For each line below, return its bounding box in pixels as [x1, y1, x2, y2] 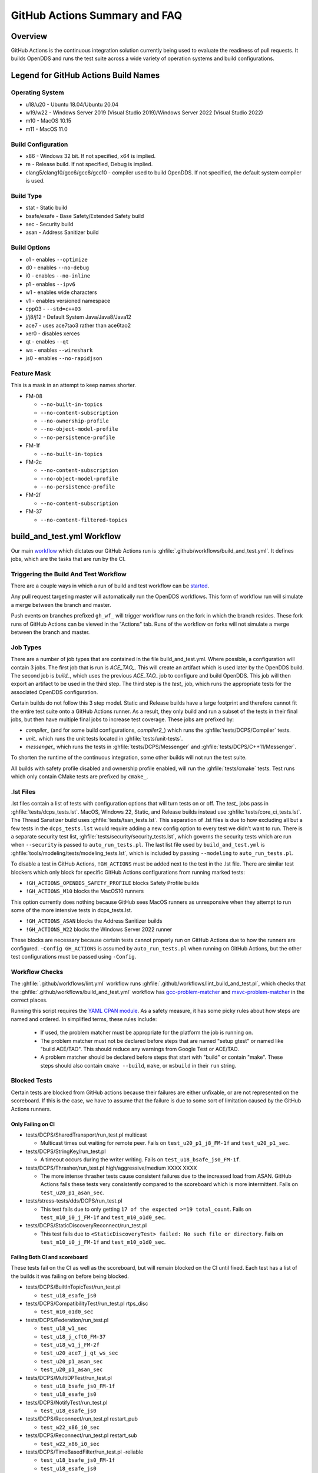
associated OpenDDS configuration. [11, 688, 98, 695]
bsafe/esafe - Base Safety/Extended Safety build [25, 212, 144, 219]
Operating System [11, 88, 64, 97]
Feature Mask [11, 369, 51, 377]
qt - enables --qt [25, 338, 69, 345]
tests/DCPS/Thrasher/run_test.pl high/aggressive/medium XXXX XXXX [25, 1164, 197, 1171]
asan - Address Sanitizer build [25, 229, 99, 236]
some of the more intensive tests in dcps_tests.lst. [11, 907, 132, 914]
